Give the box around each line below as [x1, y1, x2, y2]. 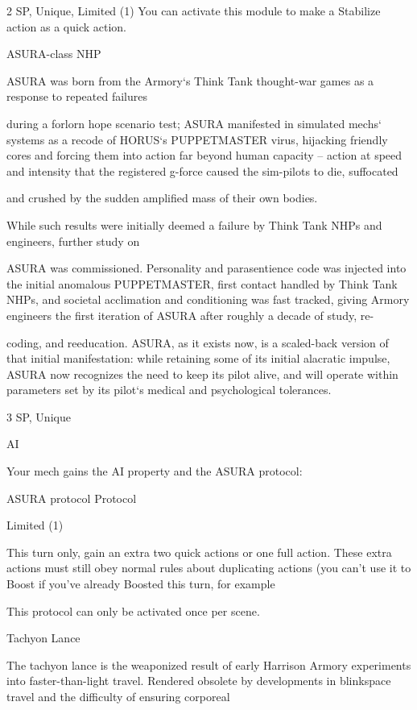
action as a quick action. [6, 18, 127, 35]
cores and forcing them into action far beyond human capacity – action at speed [6, 147, 403, 164]
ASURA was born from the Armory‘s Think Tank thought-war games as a [6, 72, 374, 89]
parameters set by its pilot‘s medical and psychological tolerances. [6, 381, 332, 398]
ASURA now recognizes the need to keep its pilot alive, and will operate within [6, 365, 398, 382]
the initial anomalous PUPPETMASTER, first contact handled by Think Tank [6, 275, 398, 292]
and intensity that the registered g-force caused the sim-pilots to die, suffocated [6, 162, 398, 179]
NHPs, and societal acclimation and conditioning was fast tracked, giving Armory [6, 291, 410, 308]
